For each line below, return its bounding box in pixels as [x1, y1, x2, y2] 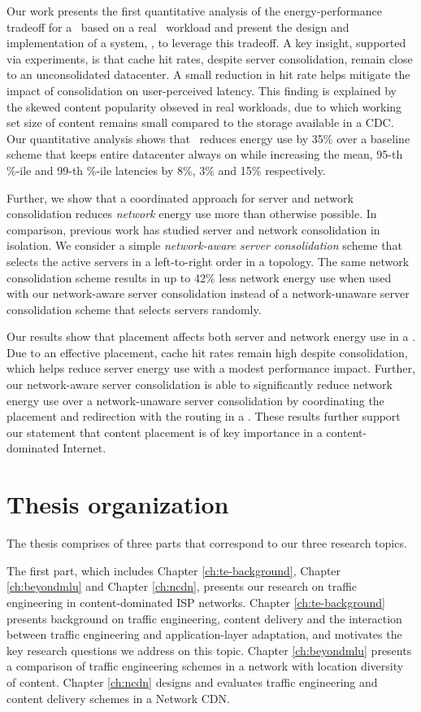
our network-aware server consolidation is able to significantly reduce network [7, 376, 393, 393]
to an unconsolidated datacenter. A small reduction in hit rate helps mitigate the [7, 66, 410, 83]
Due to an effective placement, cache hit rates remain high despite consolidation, [7, 343, 408, 360]
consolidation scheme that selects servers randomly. [7, 300, 262, 317]
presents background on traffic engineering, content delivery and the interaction [7, 609, 402, 627]
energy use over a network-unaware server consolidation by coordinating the [7, 391, 384, 408]
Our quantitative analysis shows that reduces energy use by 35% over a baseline [7, 129, 410, 146]
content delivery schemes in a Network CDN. [7, 689, 230, 706]
